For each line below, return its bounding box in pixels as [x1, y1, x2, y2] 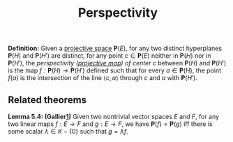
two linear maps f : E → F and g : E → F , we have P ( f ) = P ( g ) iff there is [8, 120, 213, 128]
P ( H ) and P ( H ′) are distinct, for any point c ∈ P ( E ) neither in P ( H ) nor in [8, 52, 211, 60]
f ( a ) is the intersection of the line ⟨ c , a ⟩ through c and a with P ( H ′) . [8, 74, 197, 82]
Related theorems [8, 94, 87, 106]
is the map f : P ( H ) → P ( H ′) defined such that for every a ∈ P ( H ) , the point [8, 66, 222, 74]
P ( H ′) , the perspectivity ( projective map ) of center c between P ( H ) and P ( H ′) [8, 59, 227, 68]
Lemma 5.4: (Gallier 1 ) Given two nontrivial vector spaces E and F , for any [8, 113, 219, 120]
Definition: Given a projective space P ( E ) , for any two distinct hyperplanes [8, 44, 223, 53]
